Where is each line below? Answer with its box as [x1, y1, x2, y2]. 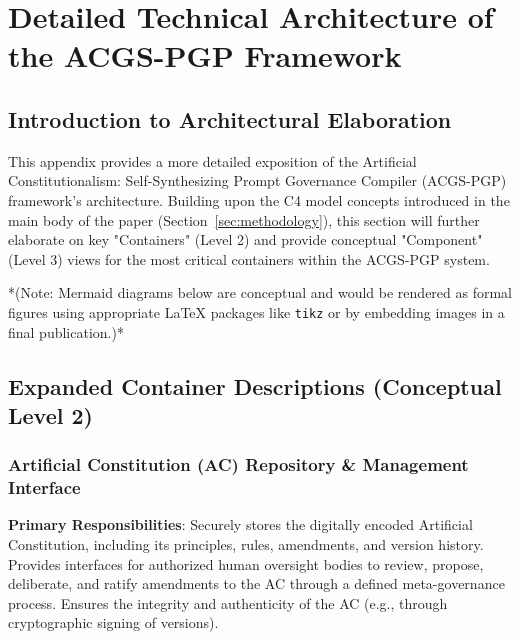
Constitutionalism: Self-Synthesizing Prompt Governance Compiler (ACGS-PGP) [8, 170, 507, 191]
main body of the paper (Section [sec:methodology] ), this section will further [8, 209, 480, 230]
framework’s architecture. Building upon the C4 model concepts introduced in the [8, 189, 510, 210]
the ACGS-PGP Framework [8, 35, 402, 76]
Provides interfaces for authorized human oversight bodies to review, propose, [8, 553, 484, 574]
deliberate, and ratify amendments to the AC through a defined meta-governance [8, 573, 505, 594]
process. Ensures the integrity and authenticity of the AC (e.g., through [8, 592, 448, 613]
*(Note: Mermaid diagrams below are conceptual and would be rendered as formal [8, 282, 512, 303]
